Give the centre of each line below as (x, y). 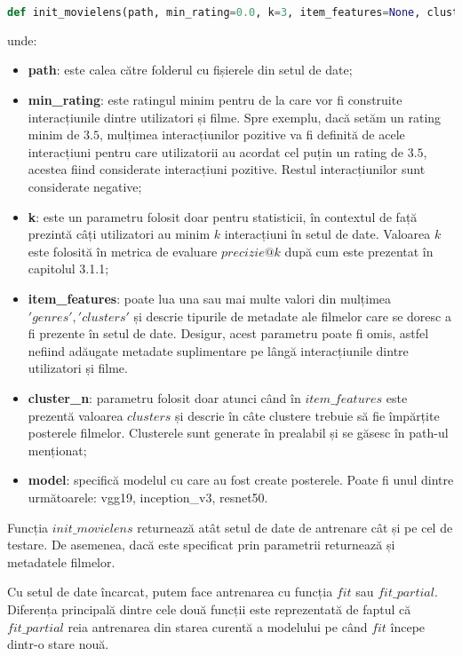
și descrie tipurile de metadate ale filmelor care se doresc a (292, 316)
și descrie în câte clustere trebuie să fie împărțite (307, 415)
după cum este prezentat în (359, 251)
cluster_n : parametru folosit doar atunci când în (164, 397)
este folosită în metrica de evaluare (123, 251)
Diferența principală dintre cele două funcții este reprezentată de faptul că (209, 609)
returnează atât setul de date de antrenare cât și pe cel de (295, 527)
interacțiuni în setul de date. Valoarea (327, 234)
